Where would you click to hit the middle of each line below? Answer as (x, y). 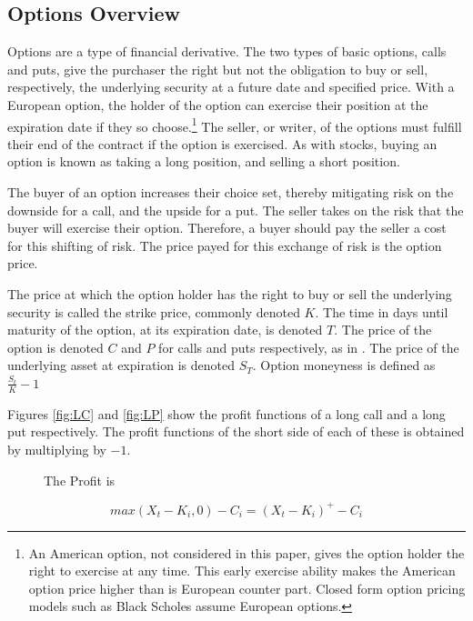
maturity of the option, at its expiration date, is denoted (165, 330)
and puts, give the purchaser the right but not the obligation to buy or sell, (218, 69)
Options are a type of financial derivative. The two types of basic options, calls (227, 51)
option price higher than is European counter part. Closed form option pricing (247, 588)
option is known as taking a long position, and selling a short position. (204, 161)
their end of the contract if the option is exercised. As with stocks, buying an (222, 143)
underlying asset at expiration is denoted (121, 365)
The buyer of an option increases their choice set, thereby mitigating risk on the (231, 192)
